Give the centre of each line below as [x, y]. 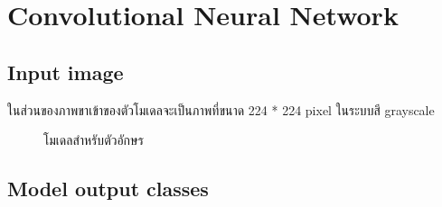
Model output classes [108, 189]
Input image [66, 72]
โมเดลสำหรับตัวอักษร [94, 140]
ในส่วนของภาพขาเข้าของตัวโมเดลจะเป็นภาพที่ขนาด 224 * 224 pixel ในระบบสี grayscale [221, 109]
